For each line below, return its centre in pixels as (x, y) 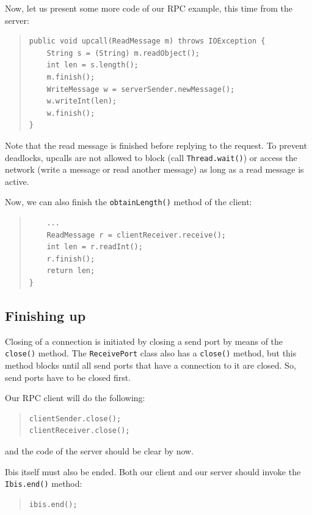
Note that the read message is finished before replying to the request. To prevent (156, 145)
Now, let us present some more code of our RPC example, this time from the (149, 8)
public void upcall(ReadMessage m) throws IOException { (147, 41)
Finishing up (45, 315)
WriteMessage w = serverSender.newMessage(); (141, 89)
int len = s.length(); (93, 65)
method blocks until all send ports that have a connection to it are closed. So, (151, 365)
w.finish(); (71, 113)
